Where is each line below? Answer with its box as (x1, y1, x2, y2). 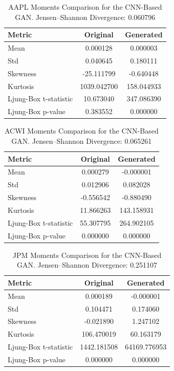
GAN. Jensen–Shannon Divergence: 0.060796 (15, 11, 156, 22)
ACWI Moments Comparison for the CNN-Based (4, 125, 159, 136)
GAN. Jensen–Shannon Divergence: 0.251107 (17, 259, 158, 270)
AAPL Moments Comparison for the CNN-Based (8, 2, 162, 12)
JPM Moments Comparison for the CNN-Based (12, 249, 162, 260)
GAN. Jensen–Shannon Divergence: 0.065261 (11, 135, 152, 146)
